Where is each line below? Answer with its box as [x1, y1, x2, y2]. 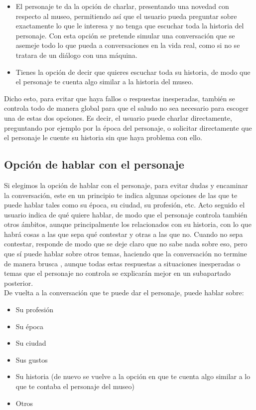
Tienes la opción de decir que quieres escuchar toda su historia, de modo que [15, 66, 251, 77]
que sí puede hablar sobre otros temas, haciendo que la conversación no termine [4, 248, 247, 259]
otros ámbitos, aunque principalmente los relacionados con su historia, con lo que [4, 219, 252, 229]
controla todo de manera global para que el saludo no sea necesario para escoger [4, 103, 249, 113]
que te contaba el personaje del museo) [15, 381, 134, 392]
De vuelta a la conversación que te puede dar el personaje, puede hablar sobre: [4, 287, 244, 298]
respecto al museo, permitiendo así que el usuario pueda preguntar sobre [15, 10, 237, 21]
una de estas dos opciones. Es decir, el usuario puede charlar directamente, [4, 112, 232, 123]
